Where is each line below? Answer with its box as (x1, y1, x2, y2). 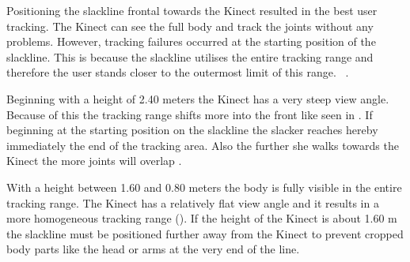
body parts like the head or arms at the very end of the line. (6, 241, 300, 257)
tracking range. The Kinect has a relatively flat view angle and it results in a (6, 194, 379, 211)
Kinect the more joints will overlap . (6, 152, 182, 169)
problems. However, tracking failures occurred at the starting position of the (6, 33, 376, 50)
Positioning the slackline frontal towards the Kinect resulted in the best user (6, 2, 378, 18)
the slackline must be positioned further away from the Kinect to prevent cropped (6, 225, 404, 241)
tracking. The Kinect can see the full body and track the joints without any (6, 17, 374, 34)
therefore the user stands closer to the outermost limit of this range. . (6, 64, 349, 80)
